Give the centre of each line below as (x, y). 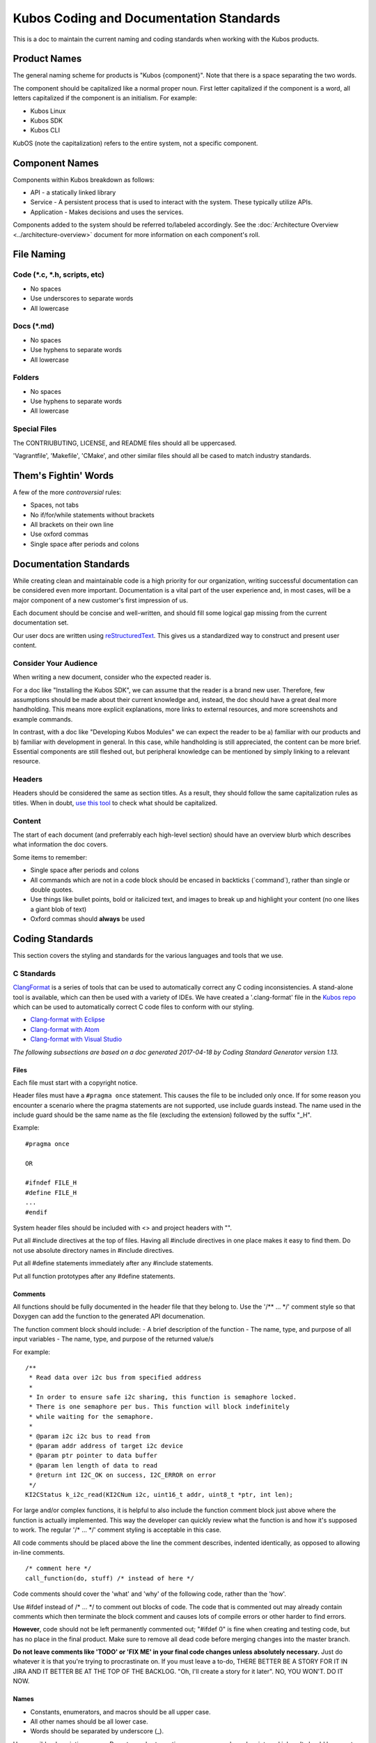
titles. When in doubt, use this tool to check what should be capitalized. (115, 802)
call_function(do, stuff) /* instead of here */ (110, 1578)
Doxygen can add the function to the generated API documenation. (109, 1316)
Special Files (35, 429)
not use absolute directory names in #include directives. (93, 1250)
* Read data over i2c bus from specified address (115, 1378)
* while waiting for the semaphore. (92, 1416)
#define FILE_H (51, 1193)
